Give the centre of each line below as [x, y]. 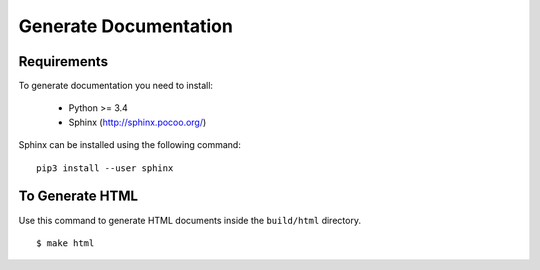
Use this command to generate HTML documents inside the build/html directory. [190, 220]
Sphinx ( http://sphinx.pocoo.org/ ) [137, 122]
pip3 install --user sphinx [105, 168]
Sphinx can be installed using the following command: [130, 145]
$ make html [65, 243]
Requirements [63, 61]
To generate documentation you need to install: [116, 86]
